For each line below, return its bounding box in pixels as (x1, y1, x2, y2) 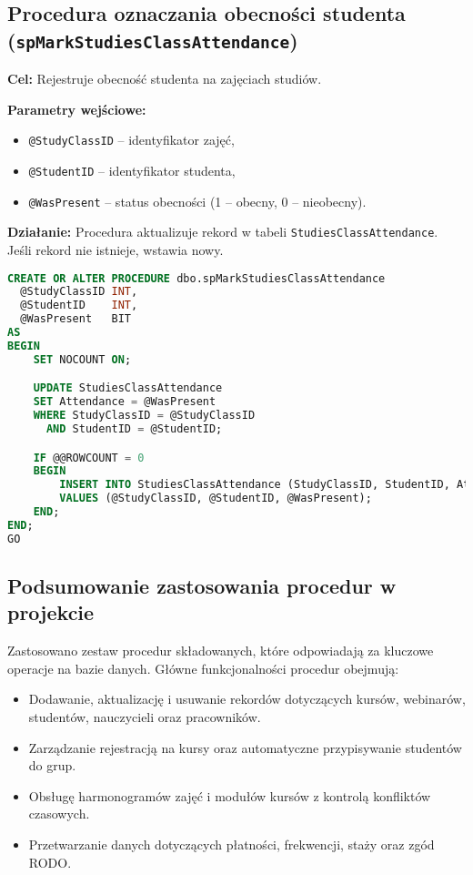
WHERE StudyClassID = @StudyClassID (33, 409, 256, 422)
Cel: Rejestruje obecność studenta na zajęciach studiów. (7, 69, 322, 88)
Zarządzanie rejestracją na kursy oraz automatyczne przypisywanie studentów (28, 738, 462, 757)
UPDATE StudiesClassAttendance (33, 382, 223, 395)
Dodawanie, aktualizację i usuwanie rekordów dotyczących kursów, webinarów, (28, 689, 466, 708)
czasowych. (28, 804, 90, 823)
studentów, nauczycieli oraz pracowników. (28, 707, 261, 727)
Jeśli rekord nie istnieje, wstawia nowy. (7, 239, 224, 259)
